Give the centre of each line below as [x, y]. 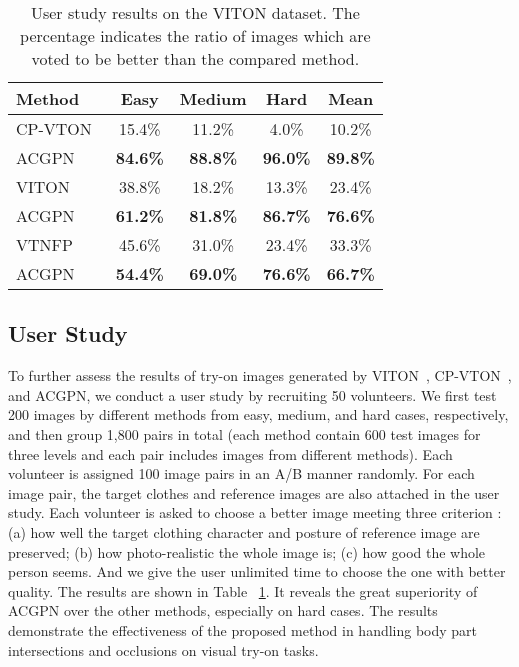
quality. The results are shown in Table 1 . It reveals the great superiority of [243, 590]
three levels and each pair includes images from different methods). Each [230, 453]
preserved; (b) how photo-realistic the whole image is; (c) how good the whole [247, 551]
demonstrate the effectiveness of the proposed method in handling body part [243, 629]
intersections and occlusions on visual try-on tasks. [163, 649]
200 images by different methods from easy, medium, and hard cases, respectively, [258, 414]
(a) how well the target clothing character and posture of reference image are [244, 531]
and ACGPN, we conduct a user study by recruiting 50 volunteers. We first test [252, 394]
